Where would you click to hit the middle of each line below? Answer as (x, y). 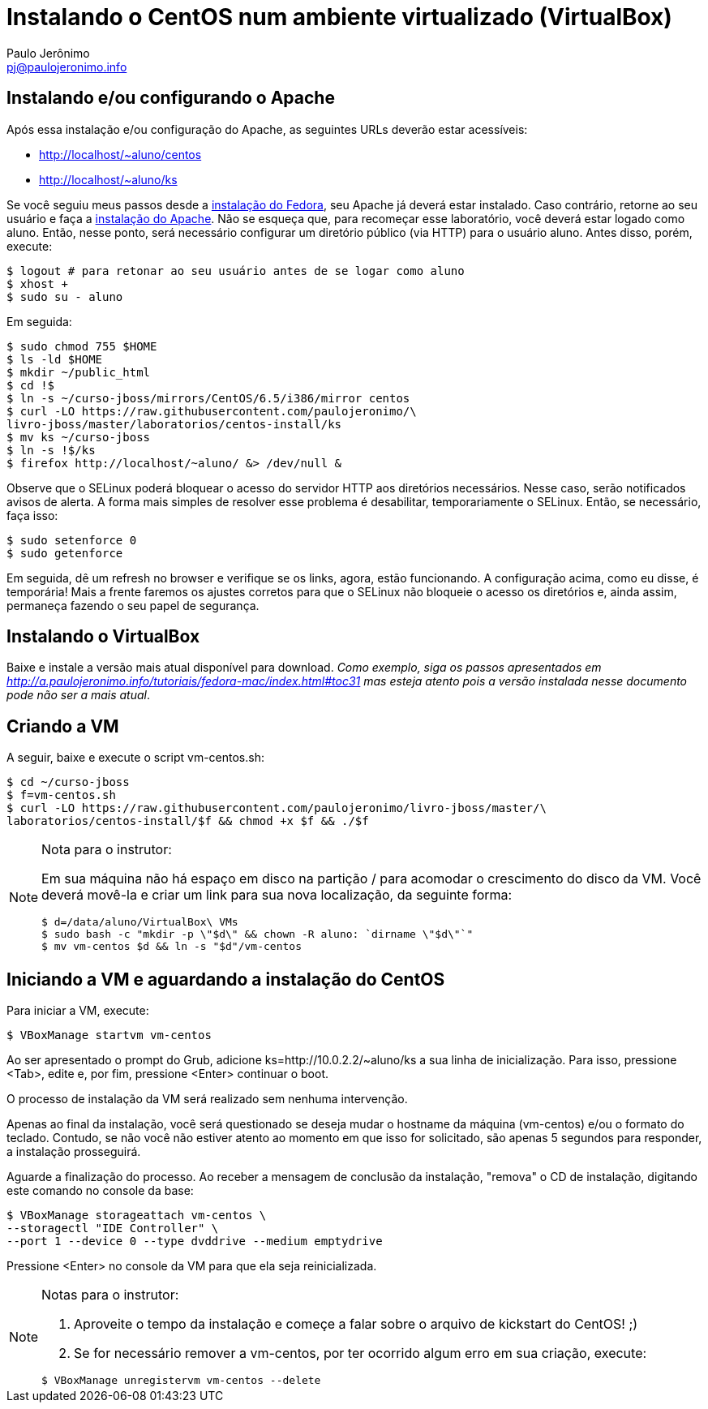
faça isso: (32, 515)
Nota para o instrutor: (107, 850)
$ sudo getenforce (65, 553)
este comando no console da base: (100, 1191)
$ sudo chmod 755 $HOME (82, 346)
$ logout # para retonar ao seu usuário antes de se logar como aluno (236, 271)
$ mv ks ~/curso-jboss (79, 437)
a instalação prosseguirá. (74, 1152)
